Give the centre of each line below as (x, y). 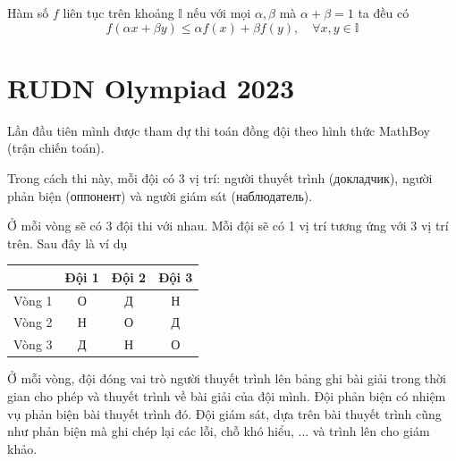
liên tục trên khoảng (118, 13)
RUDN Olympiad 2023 (151, 87)
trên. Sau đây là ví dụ (68, 243)
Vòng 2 (33, 322)
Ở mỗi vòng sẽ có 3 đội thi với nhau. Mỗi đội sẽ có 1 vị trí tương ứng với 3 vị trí (228, 226)
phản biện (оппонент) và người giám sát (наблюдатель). (160, 195)
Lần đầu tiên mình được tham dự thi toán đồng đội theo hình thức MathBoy (219, 130)
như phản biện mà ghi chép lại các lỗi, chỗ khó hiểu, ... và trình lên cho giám (219, 431)
